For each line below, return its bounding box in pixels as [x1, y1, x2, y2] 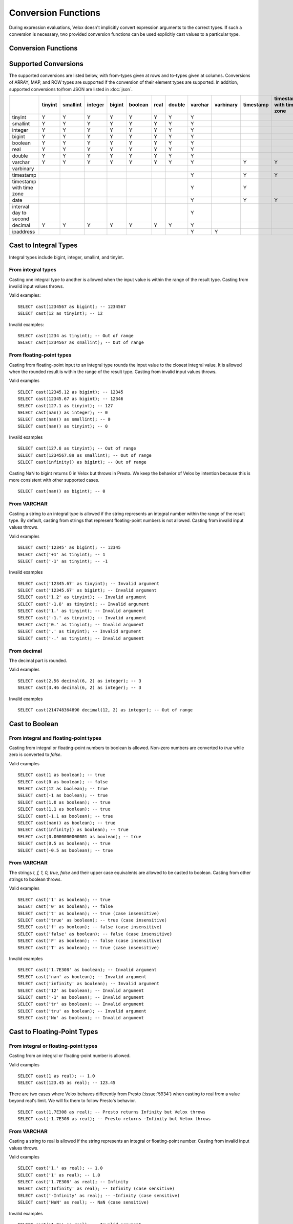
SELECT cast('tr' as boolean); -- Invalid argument [18, 1001, 144, 1007]
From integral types [9, 266, 57, 273]
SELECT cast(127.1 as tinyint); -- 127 [18, 403, 113, 408]
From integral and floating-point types [9, 734, 102, 741]
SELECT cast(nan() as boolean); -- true [18, 820, 116, 825]
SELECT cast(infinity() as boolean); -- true [18, 827, 129, 832]
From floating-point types [9, 352, 72, 358]
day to [12, 210, 27, 216]
